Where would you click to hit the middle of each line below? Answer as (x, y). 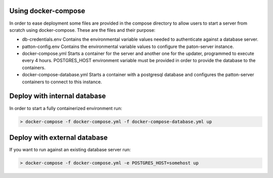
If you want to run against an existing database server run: (70, 150)
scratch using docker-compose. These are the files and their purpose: (82, 30)
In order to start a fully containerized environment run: (66, 108)
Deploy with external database (59, 137)
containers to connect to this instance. (62, 82)
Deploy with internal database (58, 96)
